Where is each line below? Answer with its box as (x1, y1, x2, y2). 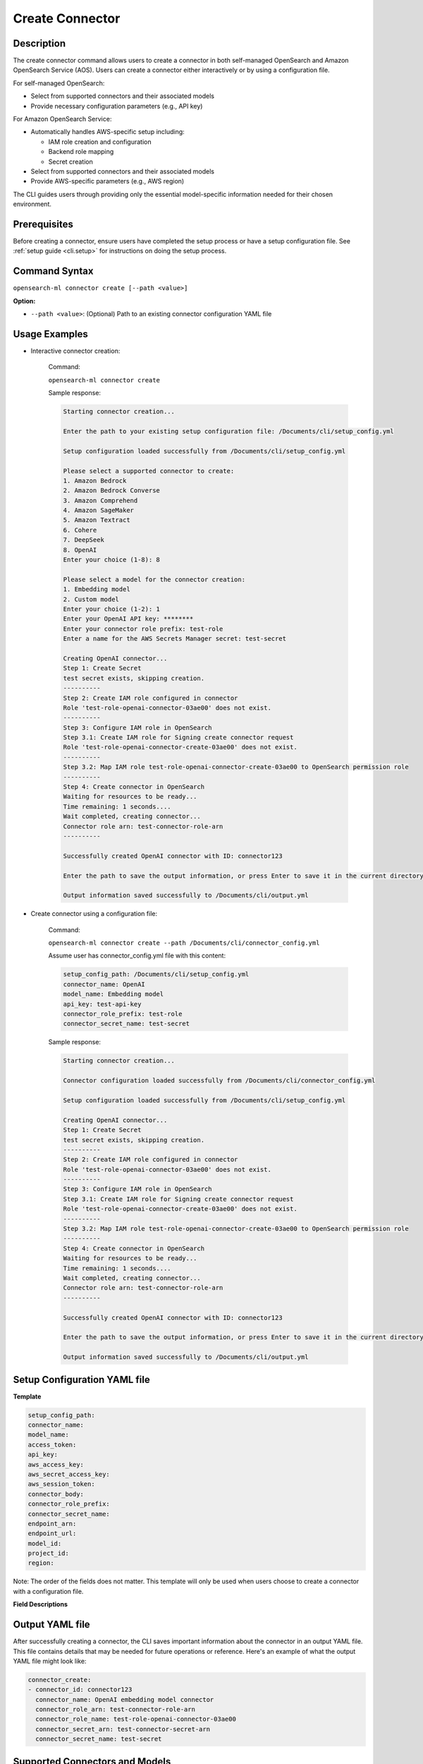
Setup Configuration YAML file (13, 1373, 151, 1386)
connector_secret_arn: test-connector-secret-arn (35, 1725, 211, 1733)
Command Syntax (13, 265, 94, 277)
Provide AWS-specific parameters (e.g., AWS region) (30, 177, 185, 186)
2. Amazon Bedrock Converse (63, 487, 160, 495)
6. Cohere (63, 526, 97, 534)
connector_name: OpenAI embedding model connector (35, 1696, 214, 1703)
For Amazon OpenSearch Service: (13, 115, 112, 123)
